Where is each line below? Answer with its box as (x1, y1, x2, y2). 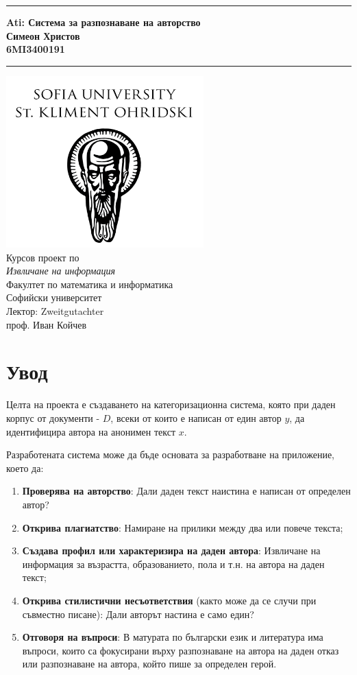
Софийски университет (6, 290, 102, 305)
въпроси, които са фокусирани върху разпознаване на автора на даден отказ (22, 643, 339, 657)
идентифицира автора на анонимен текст (6, 424, 176, 438)
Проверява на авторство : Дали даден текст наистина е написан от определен (22, 484, 351, 498)
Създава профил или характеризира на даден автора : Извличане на (22, 543, 321, 558)
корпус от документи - (6, 410, 100, 425)
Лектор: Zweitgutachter (6, 304, 104, 318)
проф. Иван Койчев (6, 317, 87, 331)
